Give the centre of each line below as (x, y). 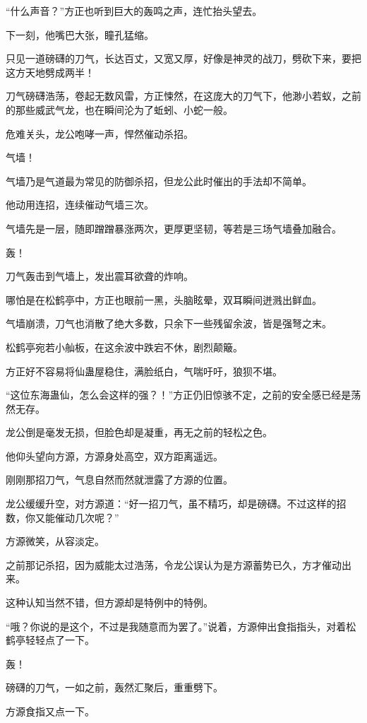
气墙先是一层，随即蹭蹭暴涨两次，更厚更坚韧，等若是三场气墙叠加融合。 (174, 228)
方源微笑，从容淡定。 (55, 541)
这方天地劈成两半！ (50, 72)
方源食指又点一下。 (50, 711)
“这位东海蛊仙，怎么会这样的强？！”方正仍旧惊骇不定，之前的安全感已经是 (179, 395)
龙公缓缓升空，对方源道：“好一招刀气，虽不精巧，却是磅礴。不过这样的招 (176, 504)
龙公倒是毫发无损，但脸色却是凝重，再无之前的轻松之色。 (139, 432)
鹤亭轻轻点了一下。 (50, 640)
